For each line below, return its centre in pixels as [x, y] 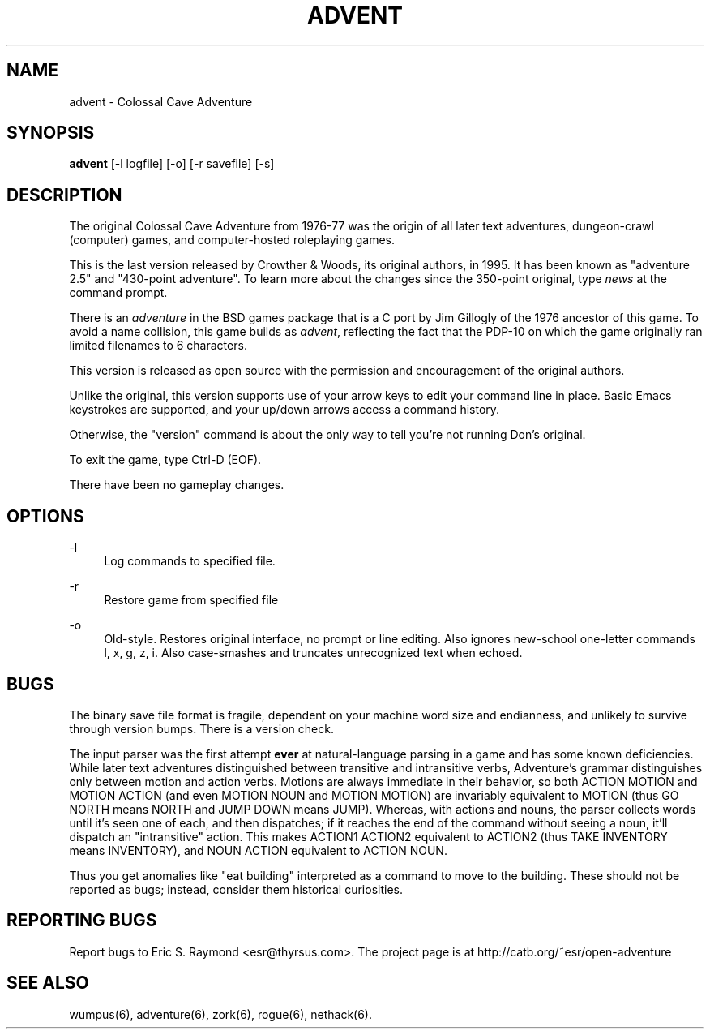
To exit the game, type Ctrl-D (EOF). [165, 460]
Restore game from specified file [191, 600]
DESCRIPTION [64, 195]
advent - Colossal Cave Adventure [161, 101]
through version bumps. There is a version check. [201, 728]
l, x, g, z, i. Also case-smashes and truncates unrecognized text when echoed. [313, 653]
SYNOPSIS [51, 133]
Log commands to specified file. [190, 561]
